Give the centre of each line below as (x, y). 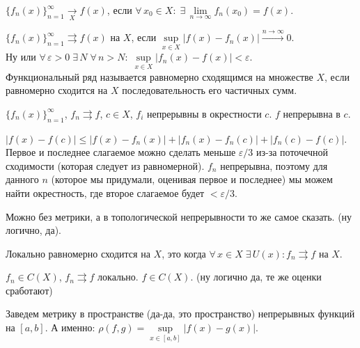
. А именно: (70, 327)
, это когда (184, 253)
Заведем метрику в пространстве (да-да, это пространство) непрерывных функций (180, 314)
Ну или (21, 57)
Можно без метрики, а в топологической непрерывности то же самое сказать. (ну (179, 216)
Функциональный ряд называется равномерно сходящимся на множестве (159, 76)
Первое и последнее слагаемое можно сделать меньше (121, 152)
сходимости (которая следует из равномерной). (105, 165)
